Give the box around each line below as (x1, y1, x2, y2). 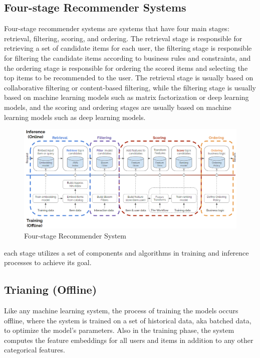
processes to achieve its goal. (4, 257, 92, 268)
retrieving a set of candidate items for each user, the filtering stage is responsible (4, 43, 252, 53)
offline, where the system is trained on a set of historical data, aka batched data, (4, 315, 251, 325)
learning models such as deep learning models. (4, 111, 146, 122)
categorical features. (4, 344, 65, 355)
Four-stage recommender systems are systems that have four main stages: (4, 23, 229, 34)
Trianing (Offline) (4, 282, 97, 297)
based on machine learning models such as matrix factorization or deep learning (4, 92, 249, 102)
